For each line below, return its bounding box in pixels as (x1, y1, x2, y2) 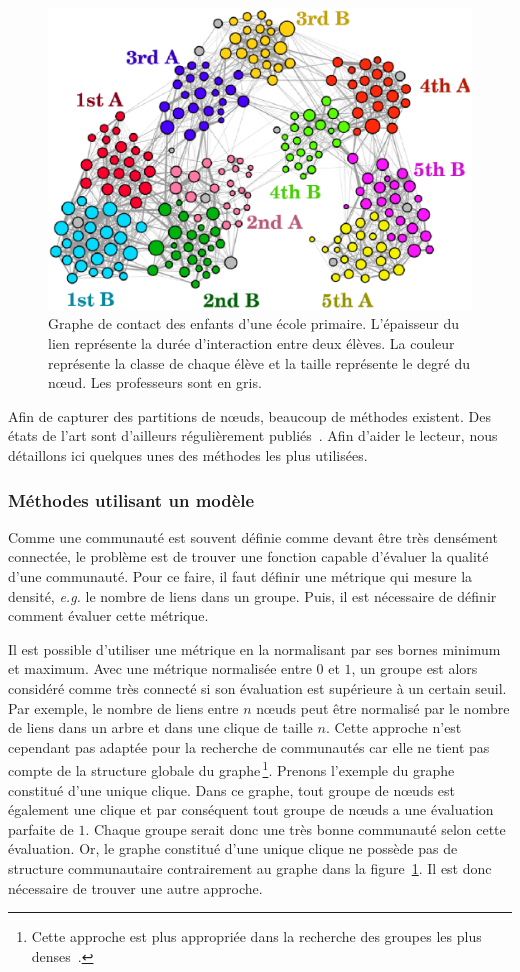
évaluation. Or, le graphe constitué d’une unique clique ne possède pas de (8, 838, 458, 859)
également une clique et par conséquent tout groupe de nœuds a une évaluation (8, 799, 494, 820)
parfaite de (8, 818, 74, 839)
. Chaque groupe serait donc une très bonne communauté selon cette (85, 818, 506, 839)
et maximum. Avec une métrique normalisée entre (8, 658, 312, 679)
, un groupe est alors (351, 658, 478, 679)
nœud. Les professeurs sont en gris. (48, 372, 262, 393)
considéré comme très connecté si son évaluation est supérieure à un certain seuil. (8, 677, 507, 698)
